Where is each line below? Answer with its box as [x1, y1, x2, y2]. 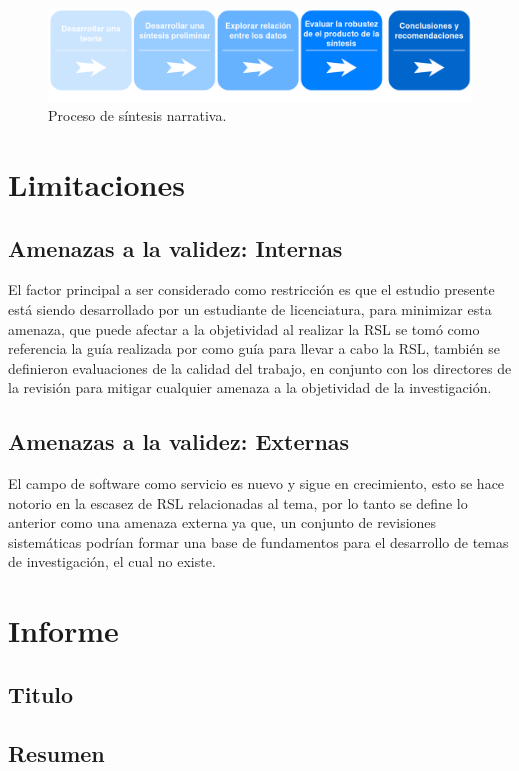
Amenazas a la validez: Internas [8, 232, 343, 263]
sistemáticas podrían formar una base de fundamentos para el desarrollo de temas [8, 531, 509, 552]
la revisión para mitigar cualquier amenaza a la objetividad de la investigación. [8, 377, 492, 398]
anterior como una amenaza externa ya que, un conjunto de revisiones [8, 512, 437, 533]
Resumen [8, 737, 105, 768]
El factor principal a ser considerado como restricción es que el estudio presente [8, 279, 495, 300]
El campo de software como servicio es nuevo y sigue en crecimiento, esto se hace [8, 473, 505, 494]
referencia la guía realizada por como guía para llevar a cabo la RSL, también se [8, 338, 500, 359]
